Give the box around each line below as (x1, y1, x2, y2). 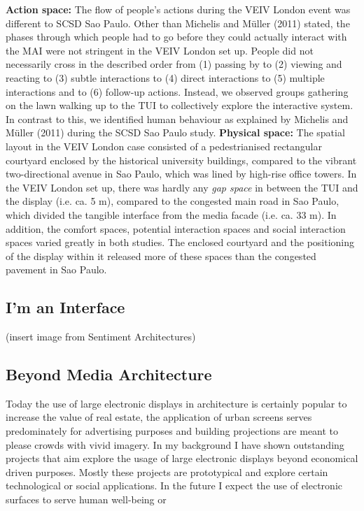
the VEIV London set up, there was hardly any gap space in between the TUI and (6, 180, 358, 194)
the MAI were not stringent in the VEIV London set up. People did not (6, 43, 314, 57)
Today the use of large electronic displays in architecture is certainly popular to (6, 396, 347, 410)
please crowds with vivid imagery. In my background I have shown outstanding (6, 437, 344, 452)
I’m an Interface (6, 296, 125, 318)
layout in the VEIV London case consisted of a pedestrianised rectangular (6, 138, 323, 153)
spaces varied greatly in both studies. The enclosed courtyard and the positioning (6, 235, 355, 250)
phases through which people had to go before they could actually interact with (6, 29, 347, 44)
